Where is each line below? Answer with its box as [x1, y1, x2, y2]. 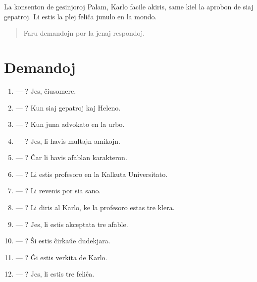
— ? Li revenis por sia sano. [15, 185, 101, 196]
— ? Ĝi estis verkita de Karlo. [15, 252, 107, 262]
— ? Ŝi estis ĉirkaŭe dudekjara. [15, 235, 110, 246]
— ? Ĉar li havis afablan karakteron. [15, 152, 127, 163]
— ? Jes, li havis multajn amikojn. [15, 135, 120, 146]
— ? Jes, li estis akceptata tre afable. [15, 219, 128, 229]
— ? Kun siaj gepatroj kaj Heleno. [15, 102, 121, 113]
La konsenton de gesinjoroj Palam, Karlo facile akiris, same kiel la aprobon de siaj [4, 1, 254, 11]
